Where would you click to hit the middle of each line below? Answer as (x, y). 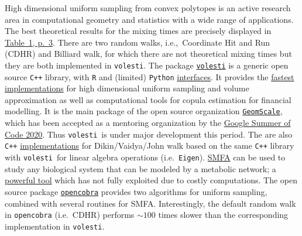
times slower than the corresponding (223, 215)
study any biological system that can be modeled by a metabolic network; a (140, 168)
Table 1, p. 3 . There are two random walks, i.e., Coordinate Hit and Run (138, 42)
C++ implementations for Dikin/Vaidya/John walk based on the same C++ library (150, 146)
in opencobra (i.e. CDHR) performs (70, 215)
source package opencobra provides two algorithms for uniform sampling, (136, 191)
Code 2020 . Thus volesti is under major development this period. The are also (149, 134)
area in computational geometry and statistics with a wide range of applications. (149, 19)
